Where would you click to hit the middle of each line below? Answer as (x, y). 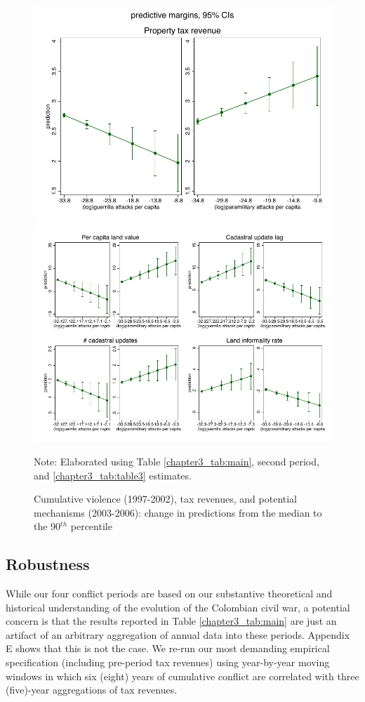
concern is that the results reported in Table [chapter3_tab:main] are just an (171, 621)
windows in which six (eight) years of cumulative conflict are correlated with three (182, 676)
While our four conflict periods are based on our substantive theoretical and (169, 594)
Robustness (48, 564)
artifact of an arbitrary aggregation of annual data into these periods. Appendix (178, 634)
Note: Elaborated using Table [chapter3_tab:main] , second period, (177, 461)
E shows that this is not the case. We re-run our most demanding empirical (168, 648)
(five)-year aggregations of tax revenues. (92, 690)
